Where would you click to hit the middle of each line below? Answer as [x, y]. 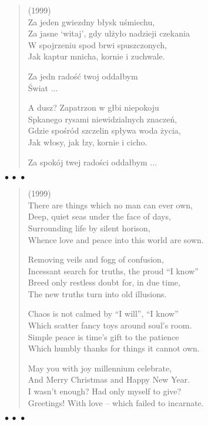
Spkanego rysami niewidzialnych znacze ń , [103, 119]
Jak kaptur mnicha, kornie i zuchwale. [96, 56]
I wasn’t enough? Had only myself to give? [105, 391]
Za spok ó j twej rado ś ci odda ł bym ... [93, 162]
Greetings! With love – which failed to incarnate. [116, 402]
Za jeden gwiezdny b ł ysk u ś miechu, [91, 21]
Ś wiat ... [43, 87]
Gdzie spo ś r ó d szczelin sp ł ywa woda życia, [104, 130]
